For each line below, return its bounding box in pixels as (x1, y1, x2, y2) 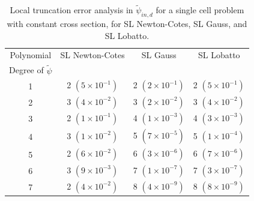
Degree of (9, 64, 44, 76)
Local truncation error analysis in (10, 4, 133, 16)
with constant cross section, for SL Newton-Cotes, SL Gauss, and (7, 17, 247, 30)
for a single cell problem (156, 4, 244, 16)
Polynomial (10, 49, 52, 61)
